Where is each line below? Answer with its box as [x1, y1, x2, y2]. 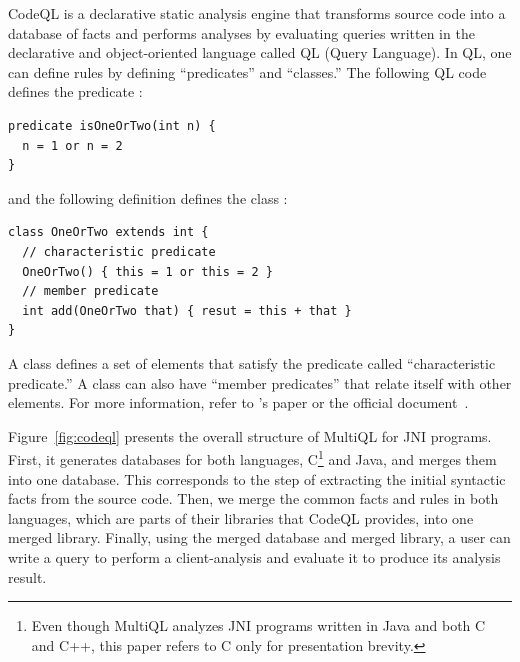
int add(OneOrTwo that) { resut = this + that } [22, 303, 352, 318]
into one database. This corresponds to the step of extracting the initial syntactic [8, 468, 506, 489]
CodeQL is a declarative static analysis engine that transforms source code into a [8, 3, 506, 23]
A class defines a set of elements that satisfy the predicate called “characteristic [8, 352, 496, 373]
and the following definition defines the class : [8, 187, 288, 208]
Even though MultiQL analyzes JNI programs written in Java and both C [31, 615, 486, 636]
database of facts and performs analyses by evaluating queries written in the [8, 22, 475, 43]
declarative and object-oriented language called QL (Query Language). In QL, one [8, 42, 512, 63]
